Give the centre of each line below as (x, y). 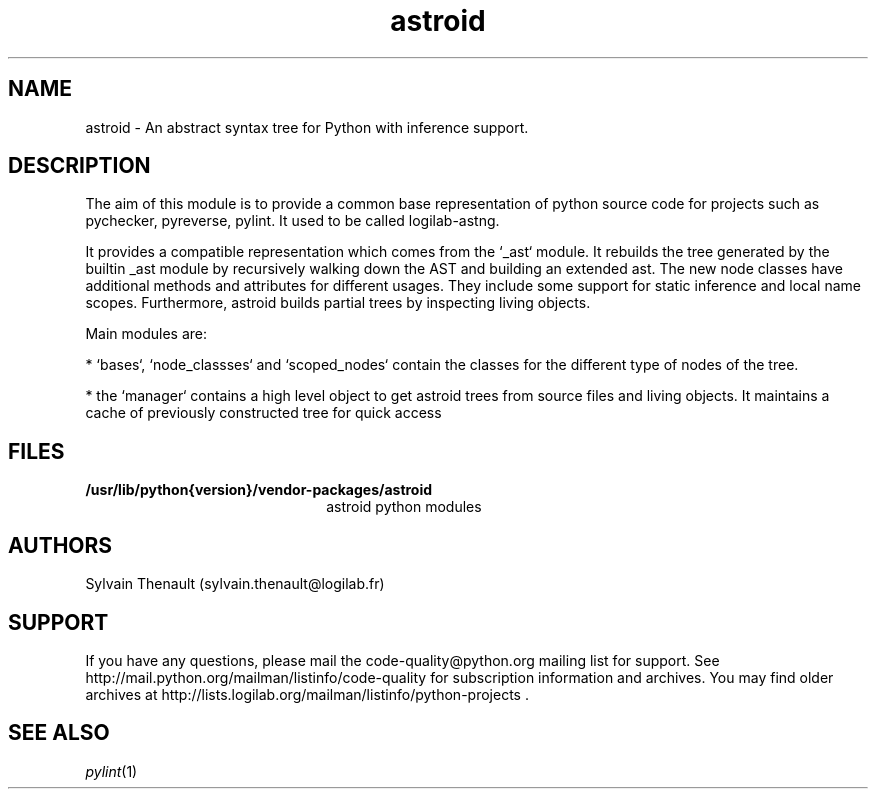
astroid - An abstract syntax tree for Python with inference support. (307, 127)
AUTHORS (60, 545)
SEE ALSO (59, 733)
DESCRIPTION (79, 166)
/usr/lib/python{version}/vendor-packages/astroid (259, 490)
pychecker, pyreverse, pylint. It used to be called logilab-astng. (292, 221)
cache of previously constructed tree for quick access (263, 413)
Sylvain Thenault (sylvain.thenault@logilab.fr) (235, 584)
